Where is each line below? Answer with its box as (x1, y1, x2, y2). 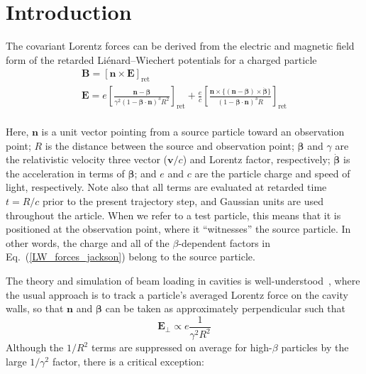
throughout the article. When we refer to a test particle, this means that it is (6, 207, 341, 222)
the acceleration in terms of (6, 165, 125, 180)
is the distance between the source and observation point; (45, 138, 294, 153)
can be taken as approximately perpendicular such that (105, 301, 345, 316)
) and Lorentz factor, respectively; (182, 152, 331, 167)
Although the (6, 340, 64, 355)
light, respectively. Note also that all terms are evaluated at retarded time (6, 180, 327, 194)
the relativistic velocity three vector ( (6, 152, 168, 167)
